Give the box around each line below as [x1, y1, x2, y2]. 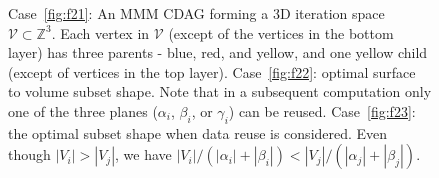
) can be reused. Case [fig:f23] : [228, 100, 416, 121]
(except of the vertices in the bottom [168, 22, 394, 43]
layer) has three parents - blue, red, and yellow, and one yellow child [8, 42, 428, 63]
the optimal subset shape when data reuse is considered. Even [8, 122, 388, 143]
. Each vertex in [51, 22, 150, 43]
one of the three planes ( [8, 100, 158, 121]
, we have [115, 144, 172, 165]
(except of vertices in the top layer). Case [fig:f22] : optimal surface [8, 61, 416, 82]
